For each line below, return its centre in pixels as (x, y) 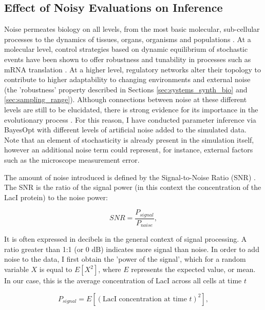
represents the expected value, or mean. (193, 269)
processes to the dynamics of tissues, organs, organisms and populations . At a (128, 39)
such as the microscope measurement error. (72, 159)
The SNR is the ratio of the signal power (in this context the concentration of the (133, 187)
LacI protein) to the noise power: (56, 197)
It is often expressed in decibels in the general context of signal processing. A (126, 239)
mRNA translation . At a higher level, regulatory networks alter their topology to (132, 69)
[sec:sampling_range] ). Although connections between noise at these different (126, 99)
